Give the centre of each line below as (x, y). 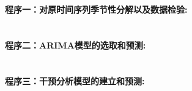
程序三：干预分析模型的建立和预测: (75, 80)
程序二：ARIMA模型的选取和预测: (76, 45)
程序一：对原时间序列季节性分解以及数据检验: (96, 9)
